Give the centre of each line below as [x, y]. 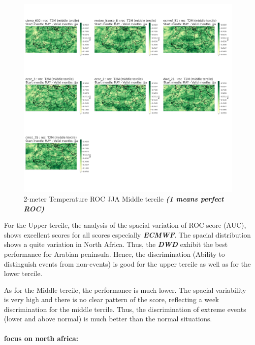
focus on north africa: [41, 338]
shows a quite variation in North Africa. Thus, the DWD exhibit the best [116, 244]
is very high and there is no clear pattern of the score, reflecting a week [112, 299]
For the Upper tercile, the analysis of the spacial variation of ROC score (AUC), [125, 225]
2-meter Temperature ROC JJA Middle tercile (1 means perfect [124, 198]
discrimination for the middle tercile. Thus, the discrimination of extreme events [125, 309]
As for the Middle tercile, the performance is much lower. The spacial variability [125, 290]
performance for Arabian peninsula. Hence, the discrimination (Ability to [114, 254]
